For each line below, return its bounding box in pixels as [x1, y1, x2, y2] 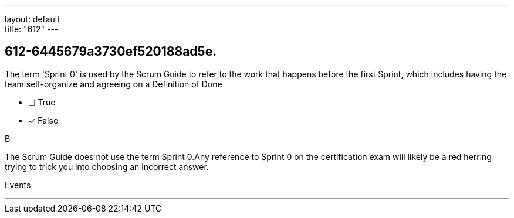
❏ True [28, 97, 56, 107]
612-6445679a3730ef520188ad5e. [5, 44, 217, 59]
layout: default [5, 14, 60, 24]
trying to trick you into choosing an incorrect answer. [5, 161, 209, 172]
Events [5, 179, 31, 190]
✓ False [28, 115, 59, 125]
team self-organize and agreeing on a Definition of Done [5, 79, 222, 89]
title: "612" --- [5, 24, 59, 34]
